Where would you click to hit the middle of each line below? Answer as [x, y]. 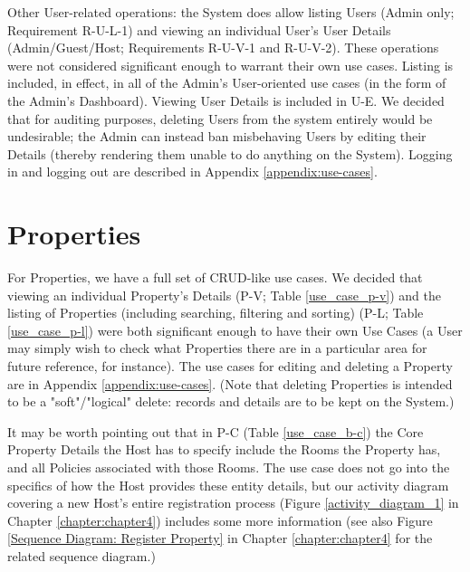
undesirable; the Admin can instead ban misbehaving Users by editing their [217, 136]
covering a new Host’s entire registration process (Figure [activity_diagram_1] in [233, 503]
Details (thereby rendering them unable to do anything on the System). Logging [230, 153]
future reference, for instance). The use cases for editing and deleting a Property [230, 366]
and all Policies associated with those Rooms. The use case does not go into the [229, 467]
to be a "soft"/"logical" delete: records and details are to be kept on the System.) [231, 401]
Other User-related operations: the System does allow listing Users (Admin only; [231, 12]
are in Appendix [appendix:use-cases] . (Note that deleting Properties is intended [230, 383]
